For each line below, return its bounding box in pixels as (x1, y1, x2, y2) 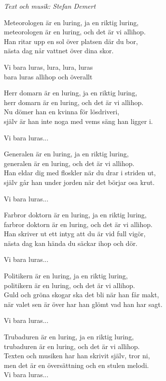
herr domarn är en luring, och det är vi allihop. (4, 97, 144, 107)
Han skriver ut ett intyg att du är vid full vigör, (4, 229, 146, 239)
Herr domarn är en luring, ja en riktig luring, (4, 88, 138, 98)
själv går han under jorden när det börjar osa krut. (4, 177, 155, 187)
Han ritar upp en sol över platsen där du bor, (4, 36, 138, 46)
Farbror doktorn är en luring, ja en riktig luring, (4, 210, 147, 220)
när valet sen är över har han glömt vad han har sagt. (4, 299, 163, 309)
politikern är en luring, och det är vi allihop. (4, 280, 135, 290)
